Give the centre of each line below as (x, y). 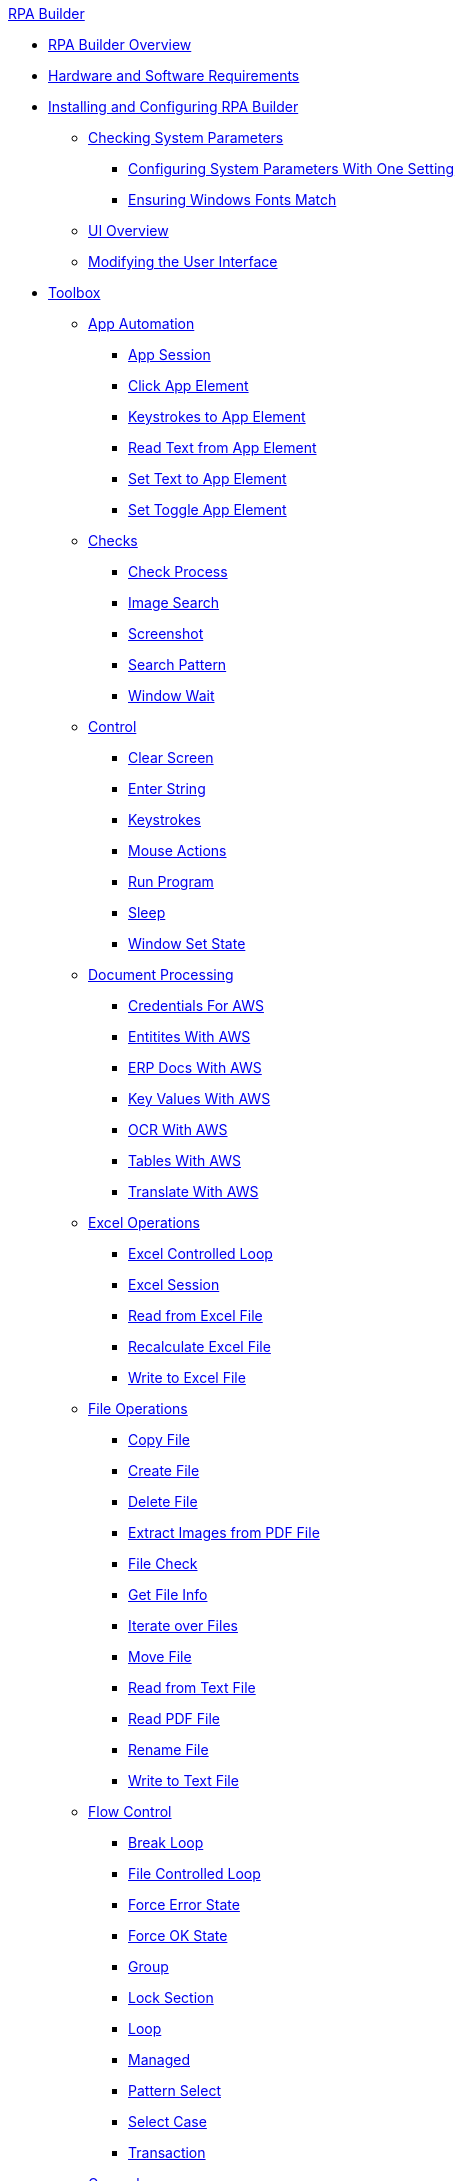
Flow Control (130, 1811)
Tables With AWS (184, 1160)
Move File (160, 1656)
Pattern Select (174, 2090)
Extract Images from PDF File (224, 1532)
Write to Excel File (187, 1377)
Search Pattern (177, 664)
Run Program (171, 881)
